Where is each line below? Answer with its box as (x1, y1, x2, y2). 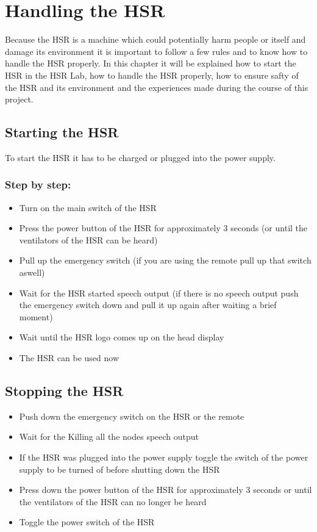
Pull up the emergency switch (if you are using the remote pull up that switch (19, 254, 312, 267)
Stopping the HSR (5, 381, 124, 400)
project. (5, 93, 34, 106)
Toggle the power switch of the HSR (19, 516, 155, 528)
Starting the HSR (5, 123, 119, 142)
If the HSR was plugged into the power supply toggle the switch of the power (19, 451, 308, 464)
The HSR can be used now (19, 351, 119, 364)
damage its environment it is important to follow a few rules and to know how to (5, 45, 308, 57)
